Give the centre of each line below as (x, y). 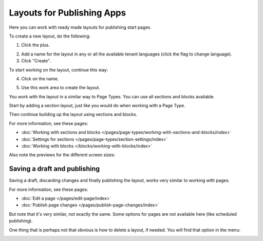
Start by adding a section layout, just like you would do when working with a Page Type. (97, 106)
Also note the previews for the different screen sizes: (62, 155)
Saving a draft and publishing (54, 169)
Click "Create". (36, 61)
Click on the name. (40, 78)
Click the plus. (36, 45)
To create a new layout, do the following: (50, 36)
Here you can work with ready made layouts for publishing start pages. (80, 27)
